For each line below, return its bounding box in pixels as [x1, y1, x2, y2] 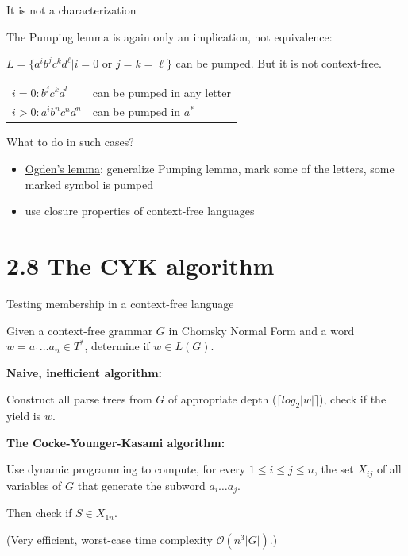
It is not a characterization [6, 2, 137, 17]
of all [376, 461, 402, 477]
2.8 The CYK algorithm [6, 249, 275, 282]
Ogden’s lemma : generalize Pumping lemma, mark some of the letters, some [25, 160, 395, 177]
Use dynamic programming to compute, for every [6, 461, 246, 477]
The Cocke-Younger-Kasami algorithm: [6, 434, 225, 450]
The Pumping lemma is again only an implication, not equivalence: [6, 28, 333, 44]
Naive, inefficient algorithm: [6, 364, 163, 380]
